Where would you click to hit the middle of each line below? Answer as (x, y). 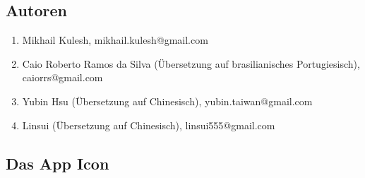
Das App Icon (58, 163)
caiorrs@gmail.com (62, 77)
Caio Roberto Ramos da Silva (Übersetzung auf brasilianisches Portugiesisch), (191, 63)
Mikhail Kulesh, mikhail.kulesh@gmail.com (115, 40)
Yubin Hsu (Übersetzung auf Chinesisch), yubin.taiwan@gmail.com (167, 101)
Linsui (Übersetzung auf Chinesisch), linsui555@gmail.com (149, 125)
